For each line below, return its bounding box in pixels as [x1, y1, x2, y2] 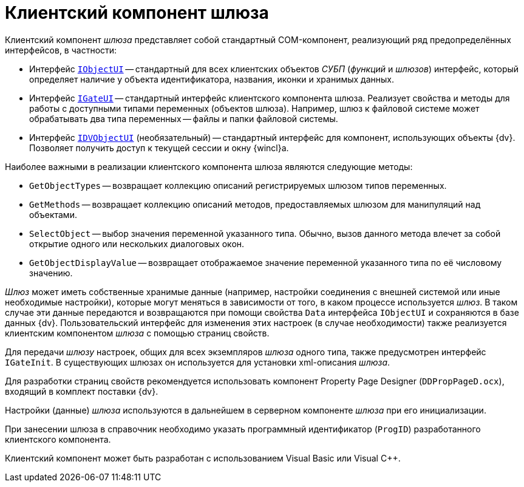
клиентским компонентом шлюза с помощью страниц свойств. [5, 327, 270, 338]
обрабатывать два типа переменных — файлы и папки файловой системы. [29, 113, 338, 124]
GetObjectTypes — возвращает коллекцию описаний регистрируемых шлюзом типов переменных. [29, 180, 447, 191]
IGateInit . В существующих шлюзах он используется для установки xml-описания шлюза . [5, 356, 390, 367]
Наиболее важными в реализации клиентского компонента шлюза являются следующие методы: [5, 161, 413, 172]
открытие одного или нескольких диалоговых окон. [29, 238, 245, 249]
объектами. [29, 209, 77, 220]
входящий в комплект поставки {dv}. [5, 386, 158, 397]
